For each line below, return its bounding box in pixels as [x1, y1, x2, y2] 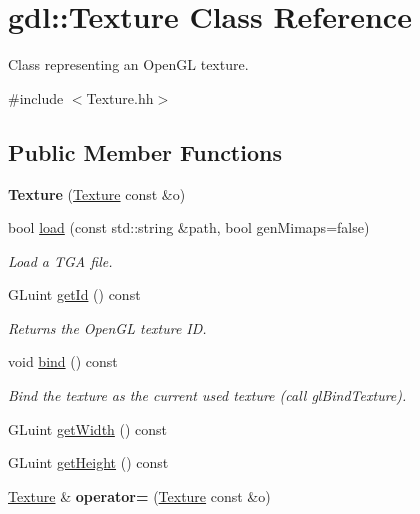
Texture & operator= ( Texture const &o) [8, 485, 271, 506]
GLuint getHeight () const [8, 452, 169, 473]
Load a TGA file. [8, 250, 113, 271]
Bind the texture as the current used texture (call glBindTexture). [8, 385, 407, 406]
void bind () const [8, 351, 118, 372]
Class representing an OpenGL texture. [8, 54, 249, 75]
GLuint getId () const [8, 284, 141, 305]
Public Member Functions [8, 136, 282, 167]
